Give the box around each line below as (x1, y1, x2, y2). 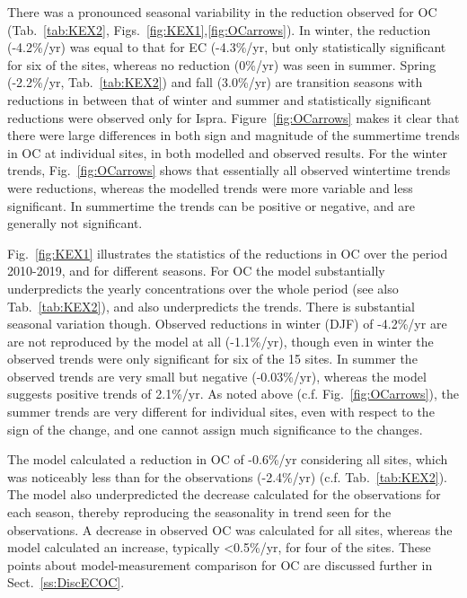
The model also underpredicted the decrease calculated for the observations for (7, 485, 441, 504)
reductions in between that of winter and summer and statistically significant (7, 90, 432, 109)
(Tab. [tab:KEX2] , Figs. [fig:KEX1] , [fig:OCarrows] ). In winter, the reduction (7, 20, 431, 39)
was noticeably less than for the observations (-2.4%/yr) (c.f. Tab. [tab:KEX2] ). (7, 467, 447, 486)
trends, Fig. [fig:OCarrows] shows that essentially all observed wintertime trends (7, 161, 451, 180)
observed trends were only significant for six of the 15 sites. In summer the (7, 349, 418, 368)
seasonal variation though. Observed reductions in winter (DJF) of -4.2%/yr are (7, 314, 447, 333)
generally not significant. (7, 214, 143, 233)
